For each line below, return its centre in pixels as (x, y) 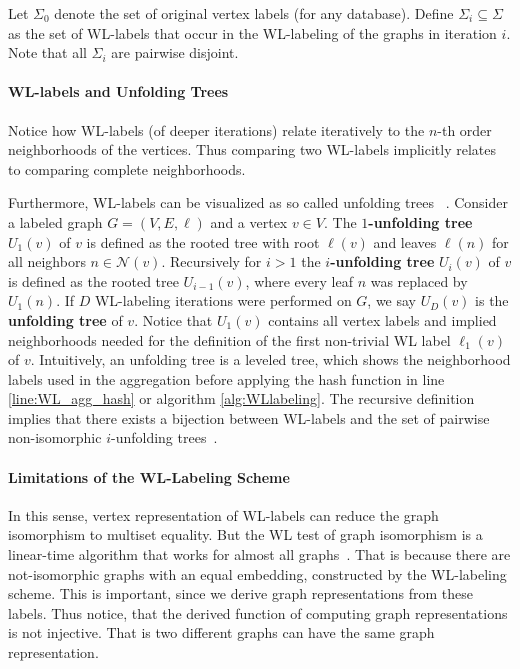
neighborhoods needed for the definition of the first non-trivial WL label (229, 339)
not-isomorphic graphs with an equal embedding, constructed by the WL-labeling (257, 573)
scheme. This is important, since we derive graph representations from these (241, 593)
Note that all (47, 52)
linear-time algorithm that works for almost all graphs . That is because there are (259, 554)
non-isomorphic (55, 437)
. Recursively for (211, 261)
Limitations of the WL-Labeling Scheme (149, 476)
